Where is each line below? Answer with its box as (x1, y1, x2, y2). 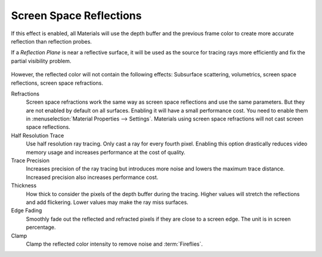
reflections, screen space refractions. (11, 79, 104, 86)
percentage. (26, 224, 56, 231)
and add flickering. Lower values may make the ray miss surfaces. (26, 199, 189, 206)
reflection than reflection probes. (11, 38, 92, 45)
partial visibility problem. (11, 57, 72, 64)
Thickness (11, 182, 37, 189)
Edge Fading (11, 207, 42, 214)
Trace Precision (11, 157, 50, 164)
